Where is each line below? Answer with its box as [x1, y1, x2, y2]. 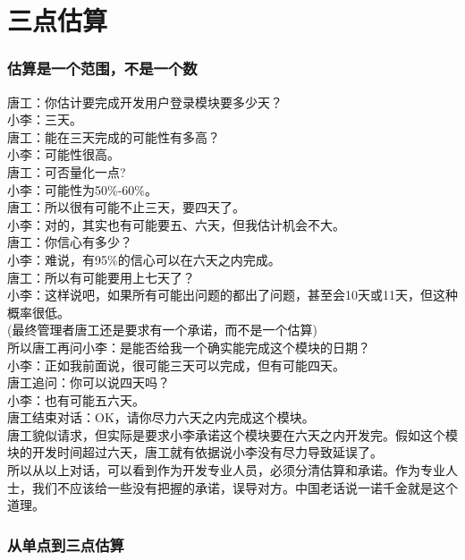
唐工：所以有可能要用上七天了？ [7, 267, 195, 286]
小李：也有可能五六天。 [7, 390, 145, 409]
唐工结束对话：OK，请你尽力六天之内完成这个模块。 [7, 408, 315, 427]
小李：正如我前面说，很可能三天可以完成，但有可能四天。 [7, 355, 345, 374]
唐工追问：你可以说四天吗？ [7, 373, 170, 392]
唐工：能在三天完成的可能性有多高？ [7, 127, 220, 146]
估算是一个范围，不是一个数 [7, 57, 198, 80]
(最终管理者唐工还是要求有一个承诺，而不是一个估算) [7, 320, 317, 339]
